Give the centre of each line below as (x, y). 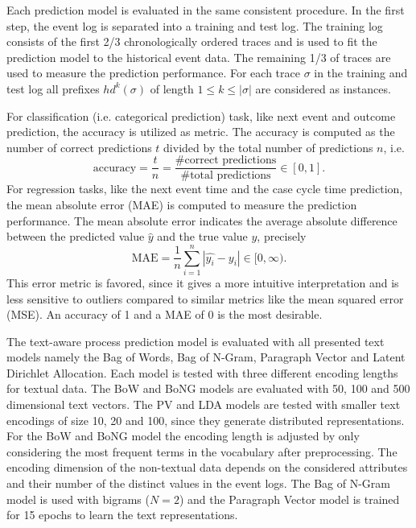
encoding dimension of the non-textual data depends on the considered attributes (207, 467)
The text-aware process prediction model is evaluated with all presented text (196, 341)
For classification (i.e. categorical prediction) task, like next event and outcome (201, 115)
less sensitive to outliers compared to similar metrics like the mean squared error (205, 298)
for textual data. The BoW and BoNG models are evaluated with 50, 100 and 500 (208, 388)
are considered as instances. (323, 88)
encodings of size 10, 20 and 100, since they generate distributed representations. (206, 420)
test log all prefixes (53, 88)
